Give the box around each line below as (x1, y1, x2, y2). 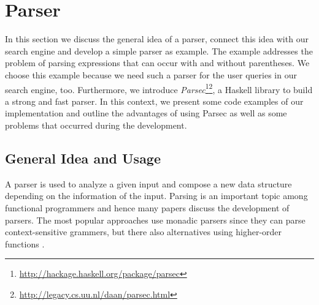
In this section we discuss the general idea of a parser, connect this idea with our (5, 32, 309, 45)
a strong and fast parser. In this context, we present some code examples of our (5, 94, 304, 107)
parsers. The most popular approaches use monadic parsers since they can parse (5, 213, 306, 226)
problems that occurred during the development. (5, 118, 187, 131)
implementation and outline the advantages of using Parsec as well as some (5, 107, 287, 119)
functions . (5, 237, 45, 250)
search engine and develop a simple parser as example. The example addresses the (5, 44, 313, 57)
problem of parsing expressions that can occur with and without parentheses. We (5, 56, 310, 69)
